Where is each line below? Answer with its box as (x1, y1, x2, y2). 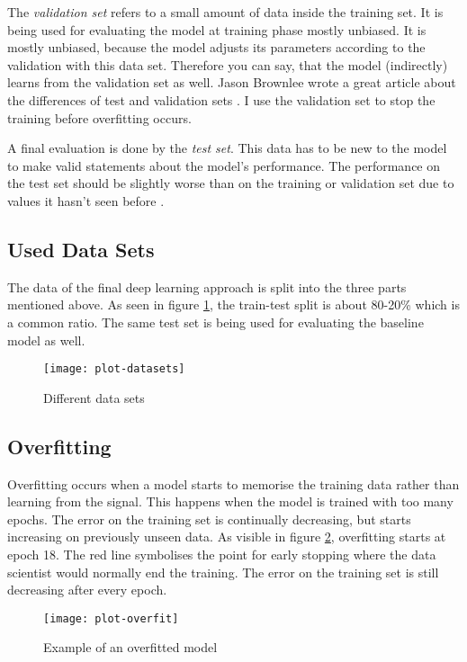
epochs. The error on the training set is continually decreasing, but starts (7, 509, 411, 528)
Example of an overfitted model (43, 638, 218, 657)
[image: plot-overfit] (43, 612, 179, 625)
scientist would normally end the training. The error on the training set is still (7, 562, 439, 581)
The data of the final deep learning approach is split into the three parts (7, 277, 407, 296)
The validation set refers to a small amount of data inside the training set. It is (7, 3, 444, 21)
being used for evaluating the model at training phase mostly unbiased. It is (7, 20, 427, 39)
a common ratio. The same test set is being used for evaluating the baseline (7, 312, 424, 331)
